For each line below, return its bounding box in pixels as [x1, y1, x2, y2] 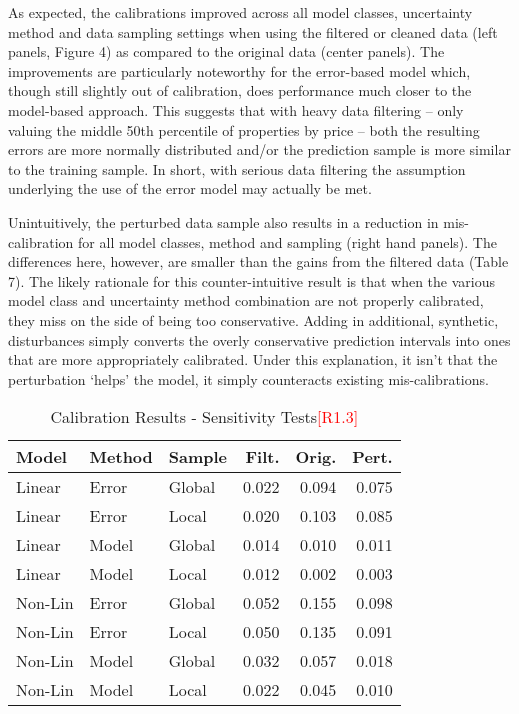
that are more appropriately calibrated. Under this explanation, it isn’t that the [8, 349, 498, 370]
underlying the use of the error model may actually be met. [8, 178, 372, 199]
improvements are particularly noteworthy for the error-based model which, [8, 60, 471, 81]
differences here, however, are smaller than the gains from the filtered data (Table [8, 251, 509, 272]
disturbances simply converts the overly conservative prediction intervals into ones [8, 329, 511, 350]
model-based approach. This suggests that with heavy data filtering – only [8, 99, 464, 120]
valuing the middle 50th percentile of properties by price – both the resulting [8, 119, 480, 140]
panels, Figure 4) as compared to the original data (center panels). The [8, 41, 445, 62]
